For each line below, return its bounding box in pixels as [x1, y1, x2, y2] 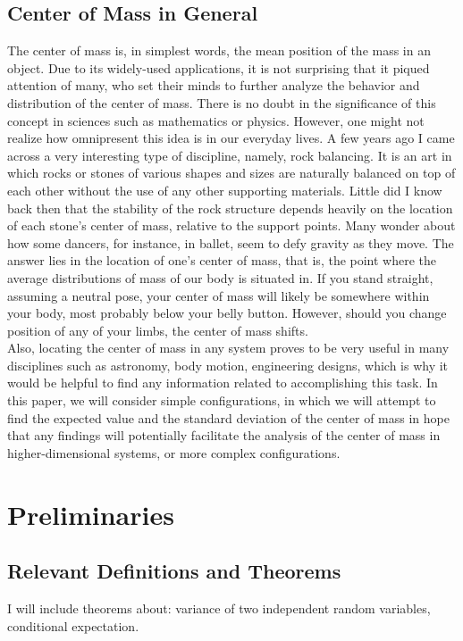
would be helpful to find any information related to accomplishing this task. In [7, 373, 438, 392]
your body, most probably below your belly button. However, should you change [7, 304, 447, 322]
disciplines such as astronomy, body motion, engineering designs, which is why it [7, 355, 449, 374]
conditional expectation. [7, 616, 139, 635]
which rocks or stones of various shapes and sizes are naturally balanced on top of [7, 163, 456, 182]
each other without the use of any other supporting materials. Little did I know [7, 180, 442, 199]
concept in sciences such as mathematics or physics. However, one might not [7, 111, 425, 129]
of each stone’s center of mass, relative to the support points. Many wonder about [7, 216, 456, 235]
